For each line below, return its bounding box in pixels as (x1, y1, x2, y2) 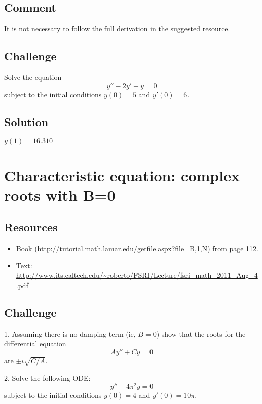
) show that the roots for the (156, 328, 246, 339)
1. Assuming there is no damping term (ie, (4, 328, 136, 339)
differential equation (4, 338, 66, 349)
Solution (4, 113, 49, 129)
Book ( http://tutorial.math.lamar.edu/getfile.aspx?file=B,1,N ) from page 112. (16, 243, 259, 254)
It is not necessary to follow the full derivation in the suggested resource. (4, 23, 230, 34)
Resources (4, 219, 58, 235)
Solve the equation (4, 72, 62, 82)
